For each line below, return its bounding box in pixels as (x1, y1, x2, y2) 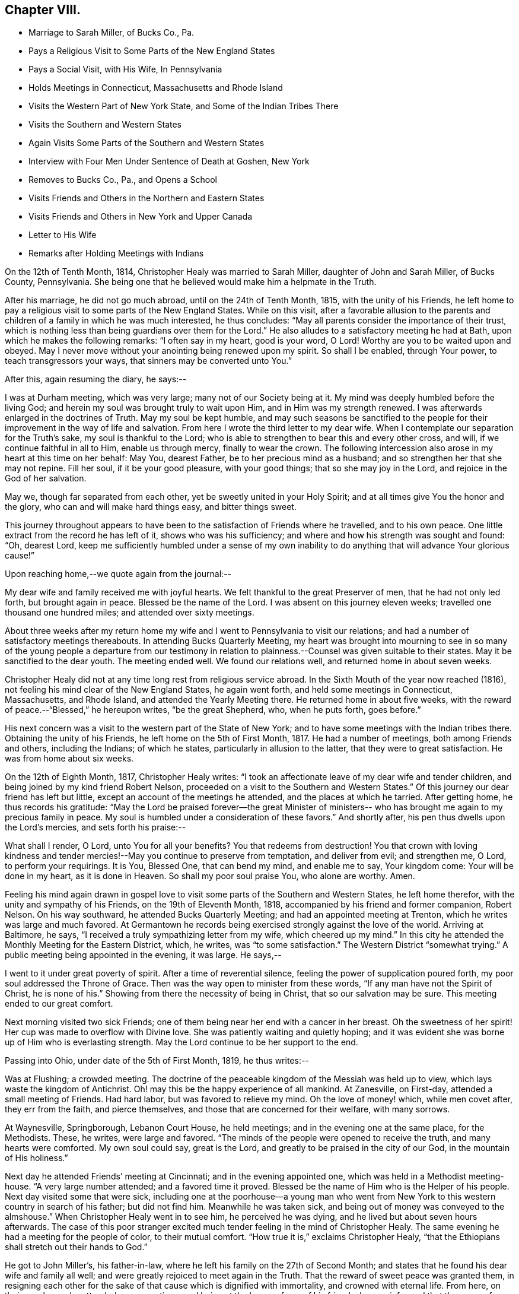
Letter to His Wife (28, 230, 97, 240)
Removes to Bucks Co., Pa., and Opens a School (28, 175, 218, 185)
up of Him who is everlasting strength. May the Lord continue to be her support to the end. (5, 1037, 358, 1048)
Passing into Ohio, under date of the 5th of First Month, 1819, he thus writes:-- (5, 1055, 309, 1066)
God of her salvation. (5, 473, 87, 484)
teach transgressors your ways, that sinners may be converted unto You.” (5, 356, 292, 366)
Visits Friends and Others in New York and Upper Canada (28, 211, 253, 222)
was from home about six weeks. (5, 753, 134, 764)
